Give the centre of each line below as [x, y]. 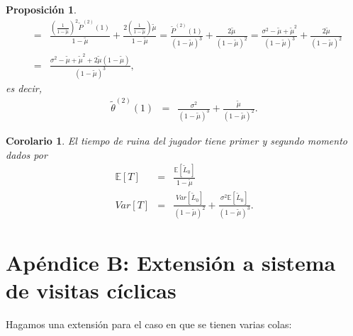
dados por [27, 154]
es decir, [24, 88]
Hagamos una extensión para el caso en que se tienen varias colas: [149, 324]
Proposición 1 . [41, 9]
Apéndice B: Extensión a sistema [171, 262]
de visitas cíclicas [91, 290]
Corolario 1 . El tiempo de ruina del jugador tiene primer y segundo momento [176, 140]
